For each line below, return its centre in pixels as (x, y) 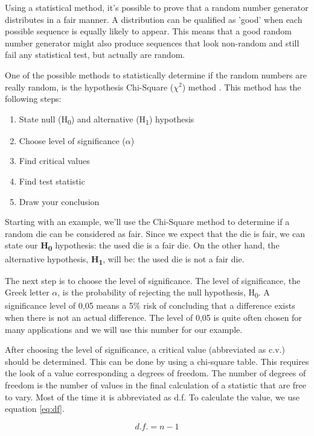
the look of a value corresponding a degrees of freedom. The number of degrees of (155, 373)
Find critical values (54, 161)
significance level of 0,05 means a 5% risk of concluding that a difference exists (150, 305)
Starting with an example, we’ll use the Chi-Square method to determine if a (147, 222)
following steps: (33, 99)
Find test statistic (52, 181)
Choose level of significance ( (72, 140)
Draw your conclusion (59, 201)
